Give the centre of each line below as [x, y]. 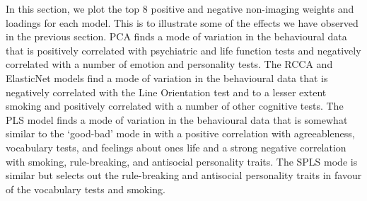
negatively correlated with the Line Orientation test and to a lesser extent [166, 92]
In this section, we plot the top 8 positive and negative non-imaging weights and [180, 8]
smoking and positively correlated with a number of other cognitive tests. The [175, 106]
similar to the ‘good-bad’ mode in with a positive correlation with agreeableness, [180, 133]
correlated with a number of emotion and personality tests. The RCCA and [169, 64]
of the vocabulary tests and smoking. [86, 189]
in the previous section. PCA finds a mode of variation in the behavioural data [176, 36]
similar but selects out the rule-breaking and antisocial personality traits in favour [184, 175]
